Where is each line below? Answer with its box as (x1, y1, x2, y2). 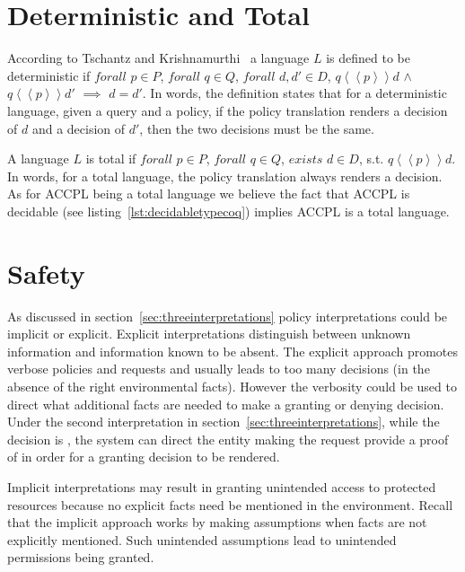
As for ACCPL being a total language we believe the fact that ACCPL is (7, 184, 410, 203)
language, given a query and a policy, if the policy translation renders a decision (7, 101, 448, 119)
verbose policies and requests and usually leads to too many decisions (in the (7, 359, 430, 378)
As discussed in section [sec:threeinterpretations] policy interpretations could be (7, 306, 448, 325)
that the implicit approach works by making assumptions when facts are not (7, 513, 427, 532)
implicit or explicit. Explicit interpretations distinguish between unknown (7, 324, 411, 343)
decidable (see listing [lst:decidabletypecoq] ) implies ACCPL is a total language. (7, 201, 450, 220)
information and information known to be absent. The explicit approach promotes (7, 341, 459, 360)
